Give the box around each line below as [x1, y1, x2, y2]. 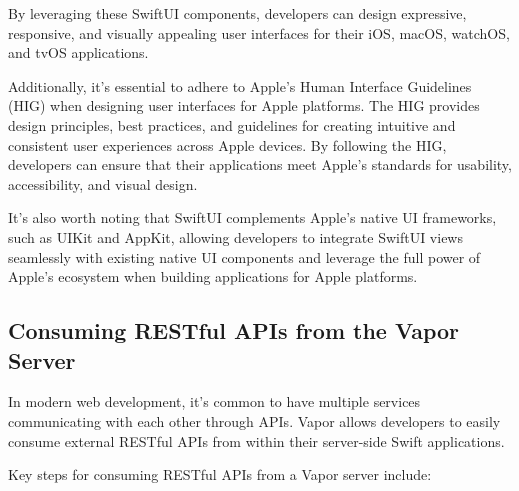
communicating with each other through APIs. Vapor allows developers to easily [8, 410, 501, 431]
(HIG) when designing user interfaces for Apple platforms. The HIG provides [8, 95, 480, 116]
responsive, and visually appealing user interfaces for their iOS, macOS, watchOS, [8, 22, 510, 43]
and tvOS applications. [8, 42, 149, 63]
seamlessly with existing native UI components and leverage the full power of [8, 246, 481, 267]
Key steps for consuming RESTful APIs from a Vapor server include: [8, 464, 432, 485]
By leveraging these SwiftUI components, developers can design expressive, [8, 3, 467, 23]
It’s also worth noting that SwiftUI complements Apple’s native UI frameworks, [8, 207, 497, 228]
